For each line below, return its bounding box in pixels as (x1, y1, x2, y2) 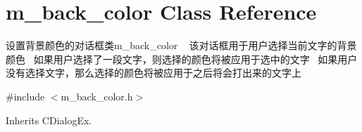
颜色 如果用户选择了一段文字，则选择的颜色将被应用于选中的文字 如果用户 (6, 51, 358, 66)
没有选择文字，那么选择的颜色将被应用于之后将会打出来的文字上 (6, 65, 301, 80)
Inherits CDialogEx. (6, 112, 92, 127)
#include (6, 88, 45, 103)
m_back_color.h (61, 88, 133, 103)
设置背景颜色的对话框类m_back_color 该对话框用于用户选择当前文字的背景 (6, 38, 357, 53)
